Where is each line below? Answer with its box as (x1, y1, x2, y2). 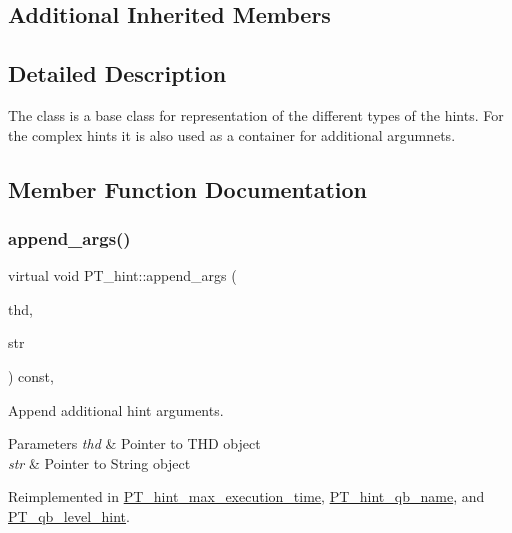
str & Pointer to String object (8, 452, 191, 473)
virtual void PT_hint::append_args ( (8, 265, 237, 286)
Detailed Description (8, 58, 227, 89)
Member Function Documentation (8, 173, 368, 204)
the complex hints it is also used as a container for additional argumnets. (8, 124, 456, 145)
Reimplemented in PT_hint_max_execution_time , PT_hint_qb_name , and (8, 486, 485, 507)
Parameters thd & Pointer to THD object (8, 433, 261, 454)
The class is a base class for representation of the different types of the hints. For (8, 104, 504, 125)
